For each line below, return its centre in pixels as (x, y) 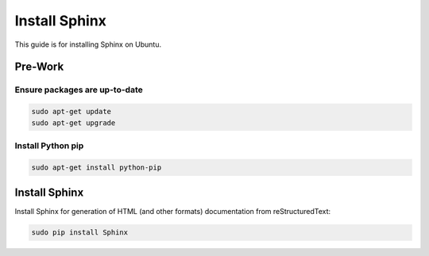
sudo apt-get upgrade (73, 122)
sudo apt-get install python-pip (97, 167)
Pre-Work (39, 67)
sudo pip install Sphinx (80, 233)
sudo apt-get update (71, 112)
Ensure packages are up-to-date (79, 90)
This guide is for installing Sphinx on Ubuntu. (88, 44)
